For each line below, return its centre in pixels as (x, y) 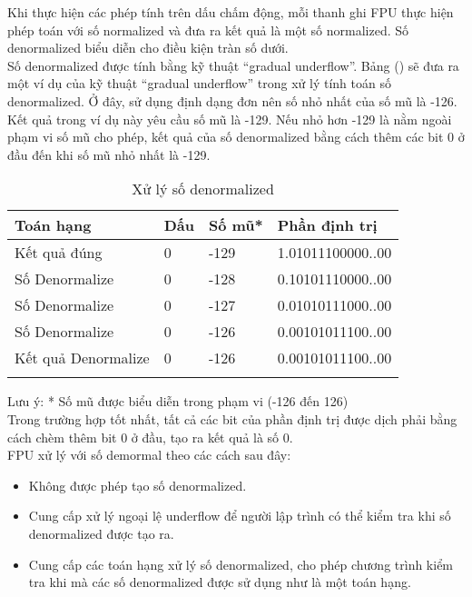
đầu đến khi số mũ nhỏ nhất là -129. (109, 154)
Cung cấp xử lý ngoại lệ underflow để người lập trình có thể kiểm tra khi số (240, 516)
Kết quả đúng (59, 253)
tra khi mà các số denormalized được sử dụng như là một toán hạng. (220, 582)
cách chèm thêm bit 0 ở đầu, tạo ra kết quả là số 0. (150, 437)
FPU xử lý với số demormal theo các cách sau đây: (149, 455)
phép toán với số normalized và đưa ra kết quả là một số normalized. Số (208, 30)
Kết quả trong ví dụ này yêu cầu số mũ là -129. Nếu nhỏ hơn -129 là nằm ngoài (230, 119)
